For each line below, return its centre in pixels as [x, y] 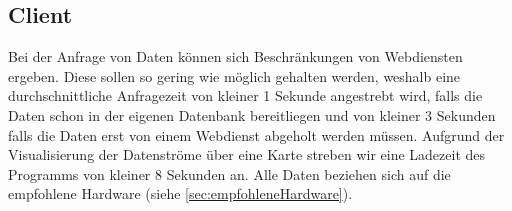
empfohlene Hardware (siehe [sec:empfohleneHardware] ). [180, 193]
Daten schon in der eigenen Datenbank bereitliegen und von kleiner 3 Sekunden [252, 114]
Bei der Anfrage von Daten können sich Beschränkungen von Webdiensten [235, 56]
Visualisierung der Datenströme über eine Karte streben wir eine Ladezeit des [247, 154]
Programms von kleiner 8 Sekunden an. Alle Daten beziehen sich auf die [229, 173]
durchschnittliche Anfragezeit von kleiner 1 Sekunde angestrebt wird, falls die [245, 95]
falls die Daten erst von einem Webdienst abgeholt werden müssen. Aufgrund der [256, 134]
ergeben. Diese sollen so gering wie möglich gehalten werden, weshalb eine [234, 75]
